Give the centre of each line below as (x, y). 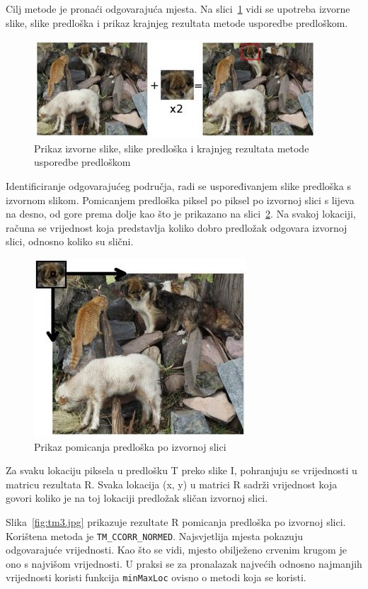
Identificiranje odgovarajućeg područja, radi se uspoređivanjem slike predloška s (178, 185)
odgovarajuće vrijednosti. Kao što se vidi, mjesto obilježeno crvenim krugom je (176, 550)
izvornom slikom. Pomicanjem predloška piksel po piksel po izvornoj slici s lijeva (180, 200)
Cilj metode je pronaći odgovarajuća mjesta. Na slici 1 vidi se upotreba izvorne (178, 9)
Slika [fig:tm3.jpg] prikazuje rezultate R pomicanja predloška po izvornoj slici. (176, 521)
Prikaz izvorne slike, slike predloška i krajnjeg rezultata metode (172, 148)
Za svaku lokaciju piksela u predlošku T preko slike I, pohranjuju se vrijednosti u (182, 470)
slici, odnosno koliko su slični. (70, 241)
